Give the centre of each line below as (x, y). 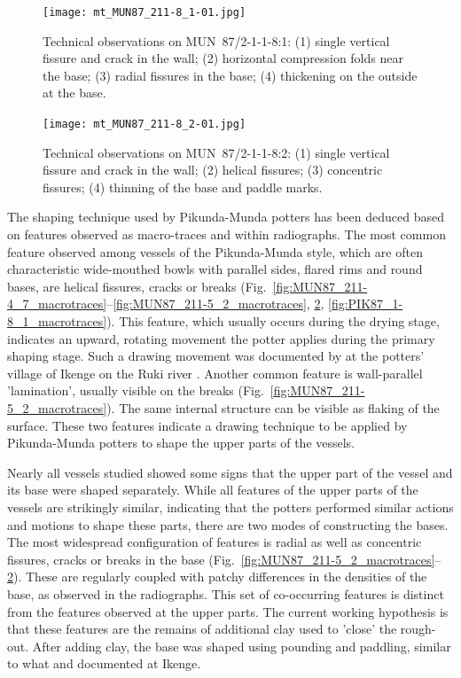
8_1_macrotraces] (57, 321)
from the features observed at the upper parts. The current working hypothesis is (228, 611)
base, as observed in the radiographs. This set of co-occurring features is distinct (226, 593)
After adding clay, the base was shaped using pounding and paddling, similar (242, 646)
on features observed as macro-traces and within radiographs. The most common (227, 234)
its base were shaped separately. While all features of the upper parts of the (213, 490)
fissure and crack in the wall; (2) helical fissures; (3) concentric (213, 170)
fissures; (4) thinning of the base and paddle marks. (183, 187)
